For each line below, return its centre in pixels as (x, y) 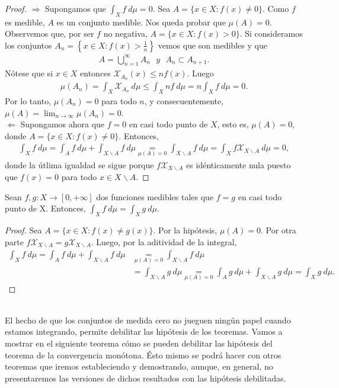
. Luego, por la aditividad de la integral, (164, 241)
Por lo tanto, (28, 101)
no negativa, (125, 33)
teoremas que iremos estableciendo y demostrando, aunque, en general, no (139, 366)
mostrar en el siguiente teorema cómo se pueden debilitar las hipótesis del (139, 343)
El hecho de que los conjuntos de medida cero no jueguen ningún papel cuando (148, 320)
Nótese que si (29, 73)
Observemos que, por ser (49, 33)
